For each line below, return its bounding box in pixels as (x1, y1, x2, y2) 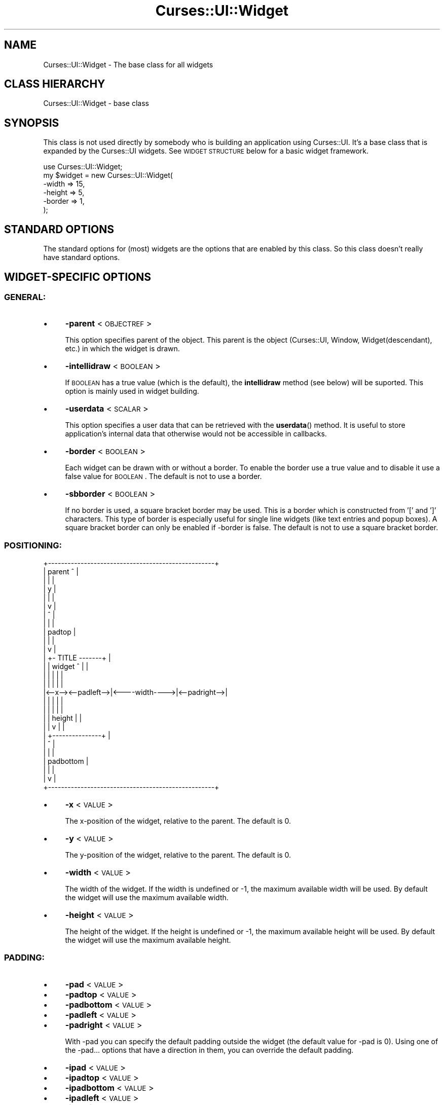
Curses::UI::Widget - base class (43, 99, 149, 108)
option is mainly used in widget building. (65, 387, 199, 396)
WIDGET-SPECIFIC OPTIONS (4, 270, 152, 283)
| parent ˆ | (43, 567, 79, 576)
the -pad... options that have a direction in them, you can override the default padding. (65, 1045, 354, 1054)
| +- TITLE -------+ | (43, 653, 111, 662)
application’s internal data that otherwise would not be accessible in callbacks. (65, 429, 327, 438)
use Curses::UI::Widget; (43, 162, 123, 171)
